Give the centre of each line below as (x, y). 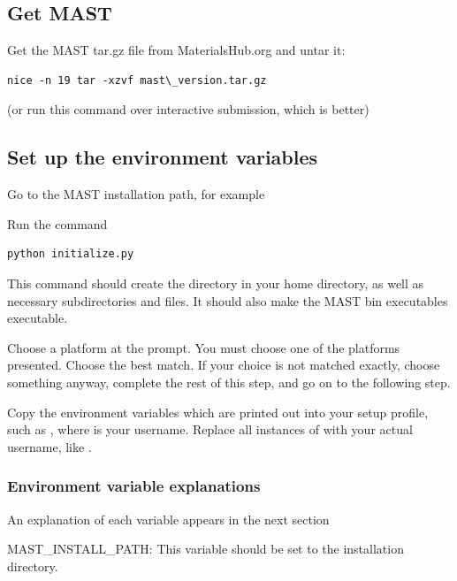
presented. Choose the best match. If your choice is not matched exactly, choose (224, 365)
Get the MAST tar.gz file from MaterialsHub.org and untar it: (176, 50)
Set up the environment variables (163, 157)
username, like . (50, 446)
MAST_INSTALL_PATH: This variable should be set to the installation (206, 549)
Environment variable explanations (134, 486)
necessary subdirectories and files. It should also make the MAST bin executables (228, 300)
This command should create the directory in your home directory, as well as (216, 283)
